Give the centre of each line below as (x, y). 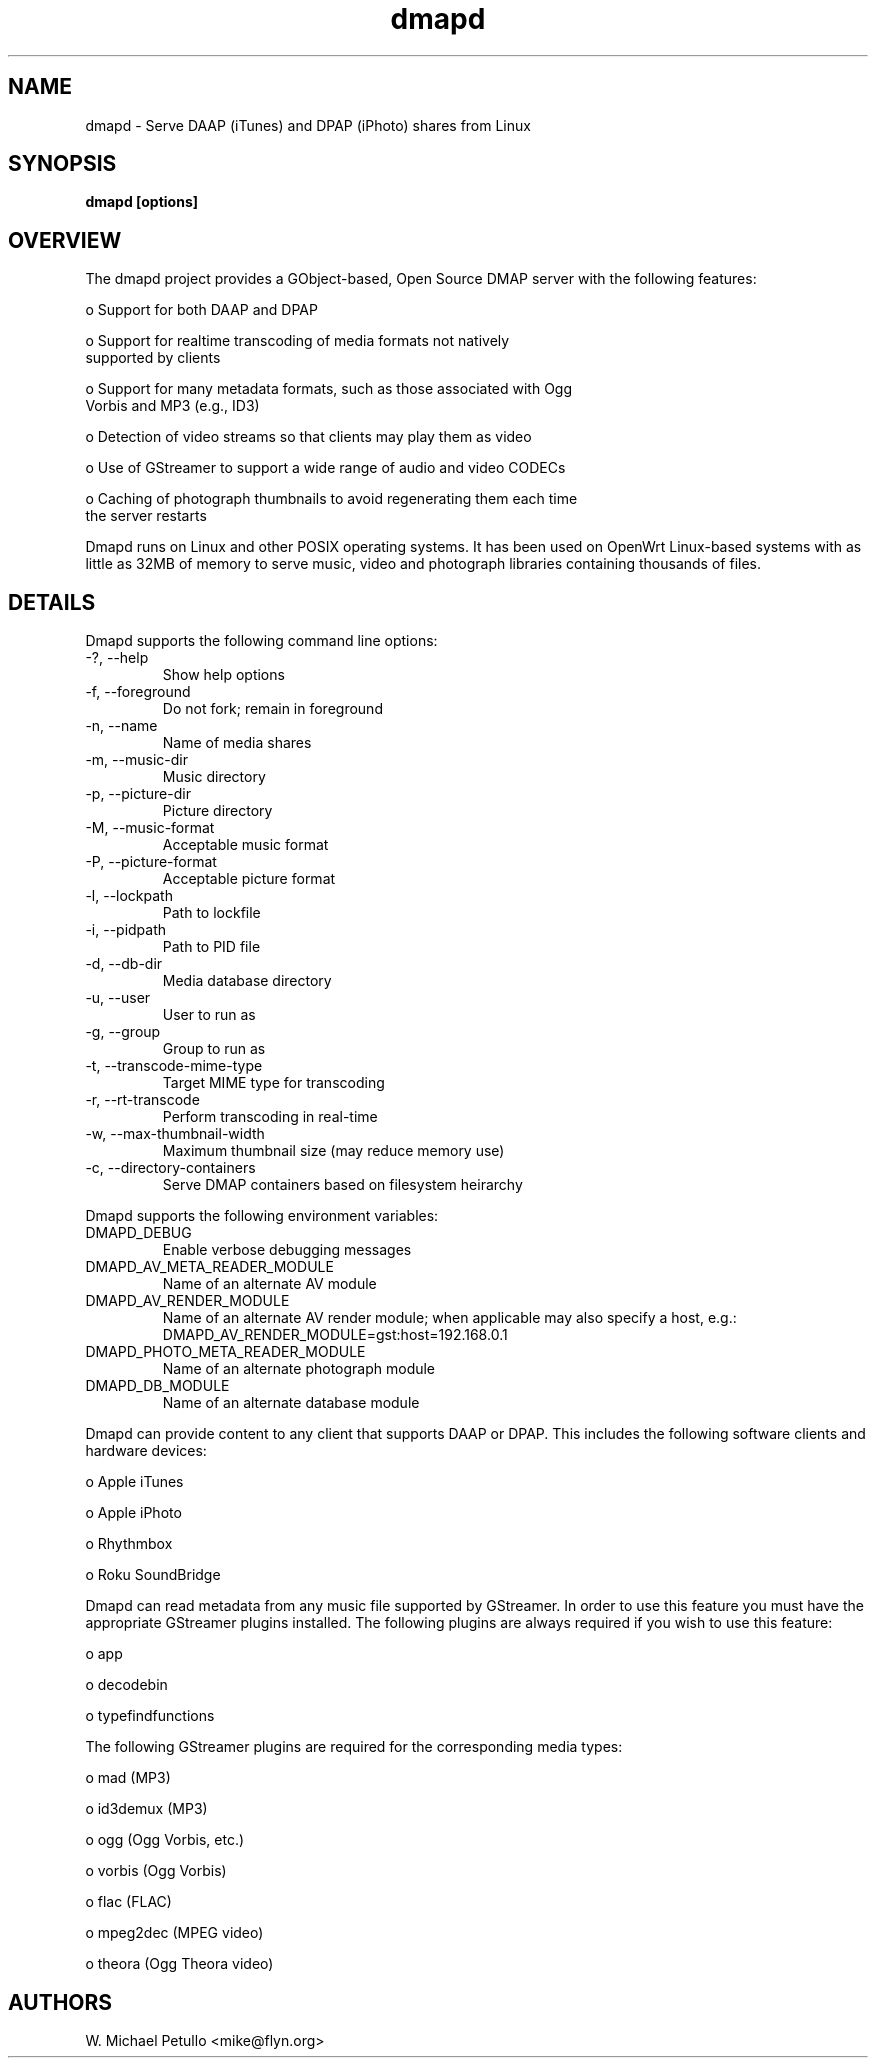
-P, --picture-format (151, 862)
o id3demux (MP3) (146, 1809)
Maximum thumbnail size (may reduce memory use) (333, 1151)
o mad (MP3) (128, 1778)
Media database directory (247, 981)
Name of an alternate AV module (269, 1284)
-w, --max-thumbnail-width (175, 1134)
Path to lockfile (211, 913)
